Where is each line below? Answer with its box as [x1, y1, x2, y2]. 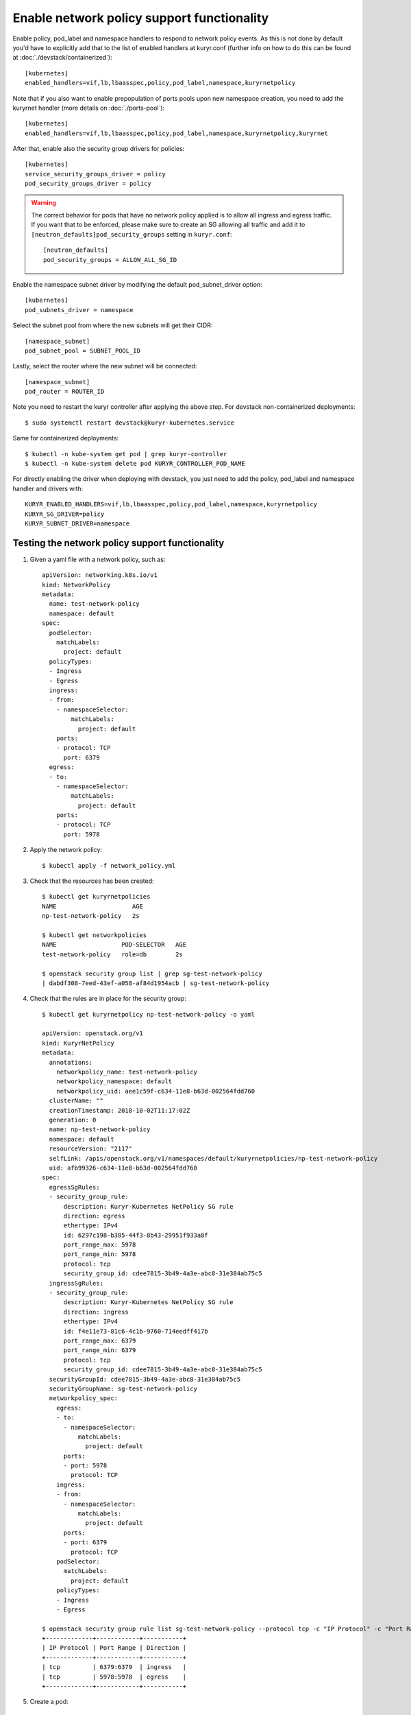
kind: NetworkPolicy [42, 580, 111, 589]
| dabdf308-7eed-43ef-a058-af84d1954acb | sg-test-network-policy [42, 979, 270, 987]
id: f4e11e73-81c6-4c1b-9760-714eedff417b [63, 1327, 208, 1335]
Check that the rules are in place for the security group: [29, 995, 186, 1003]
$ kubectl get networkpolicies [42, 931, 147, 939]
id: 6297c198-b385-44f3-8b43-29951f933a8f [63, 1231, 208, 1239]
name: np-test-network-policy [49, 1126, 151, 1133]
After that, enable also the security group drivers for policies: [12, 145, 185, 153]
